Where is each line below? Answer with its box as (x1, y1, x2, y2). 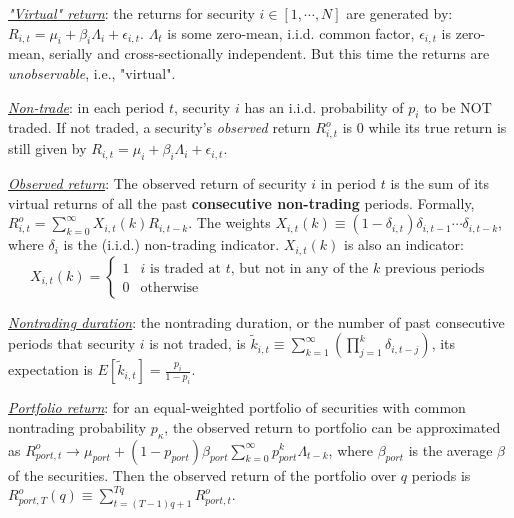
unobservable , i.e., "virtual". (8, 62, 176, 83)
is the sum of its (390, 172, 489, 193)
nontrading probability (8, 416, 147, 437)
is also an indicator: (343, 234, 464, 255)
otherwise (140, 280, 199, 295)
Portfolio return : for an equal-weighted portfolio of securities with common (8, 397, 466, 418)
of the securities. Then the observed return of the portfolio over (8, 464, 397, 485)
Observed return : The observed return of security (8, 172, 307, 193)
